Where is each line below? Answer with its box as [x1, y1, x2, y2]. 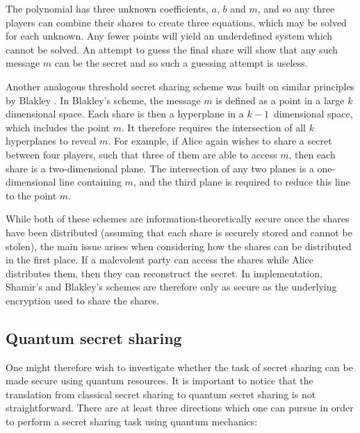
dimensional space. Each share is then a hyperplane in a [6, 106, 244, 121]
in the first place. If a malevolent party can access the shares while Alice [6, 252, 313, 267]
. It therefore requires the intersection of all [121, 120, 306, 134]
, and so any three [257, 1, 335, 15]
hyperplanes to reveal [6, 133, 97, 148]
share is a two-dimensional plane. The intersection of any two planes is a [6, 161, 314, 175]
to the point [6, 188, 57, 202]
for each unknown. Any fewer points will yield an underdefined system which [6, 28, 333, 43]
